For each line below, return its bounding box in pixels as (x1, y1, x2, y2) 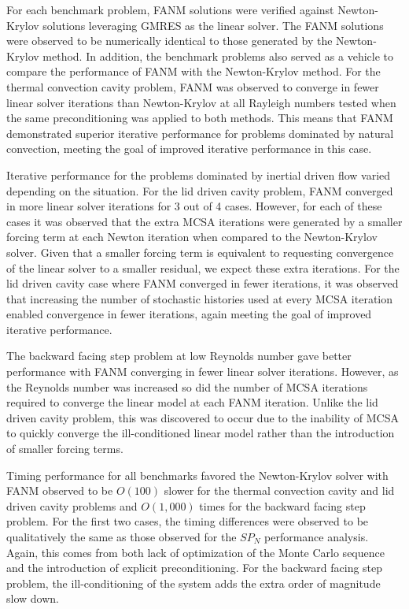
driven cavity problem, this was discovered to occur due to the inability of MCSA (6, 409, 399, 425)
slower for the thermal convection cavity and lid (164, 482, 395, 499)
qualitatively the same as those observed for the (6, 529, 237, 544)
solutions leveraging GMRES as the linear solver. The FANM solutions (42, 17, 384, 33)
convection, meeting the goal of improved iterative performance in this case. (6, 140, 372, 157)
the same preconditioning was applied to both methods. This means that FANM (6, 110, 393, 126)
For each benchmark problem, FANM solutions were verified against (6, 2, 334, 17)
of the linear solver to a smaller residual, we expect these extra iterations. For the (6, 259, 400, 276)
